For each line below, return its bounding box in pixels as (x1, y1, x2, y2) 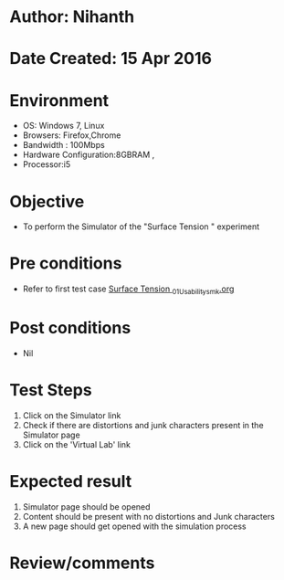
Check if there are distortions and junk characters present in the (22, 419, 264, 430)
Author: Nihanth (9, 6, 135, 27)
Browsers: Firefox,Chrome (22, 130, 121, 141)
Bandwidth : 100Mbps (22, 140, 105, 151)
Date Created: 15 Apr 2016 (9, 48, 213, 69)
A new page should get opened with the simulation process (22, 521, 247, 532)
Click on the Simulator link (22, 409, 121, 421)
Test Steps (9, 380, 93, 401)
